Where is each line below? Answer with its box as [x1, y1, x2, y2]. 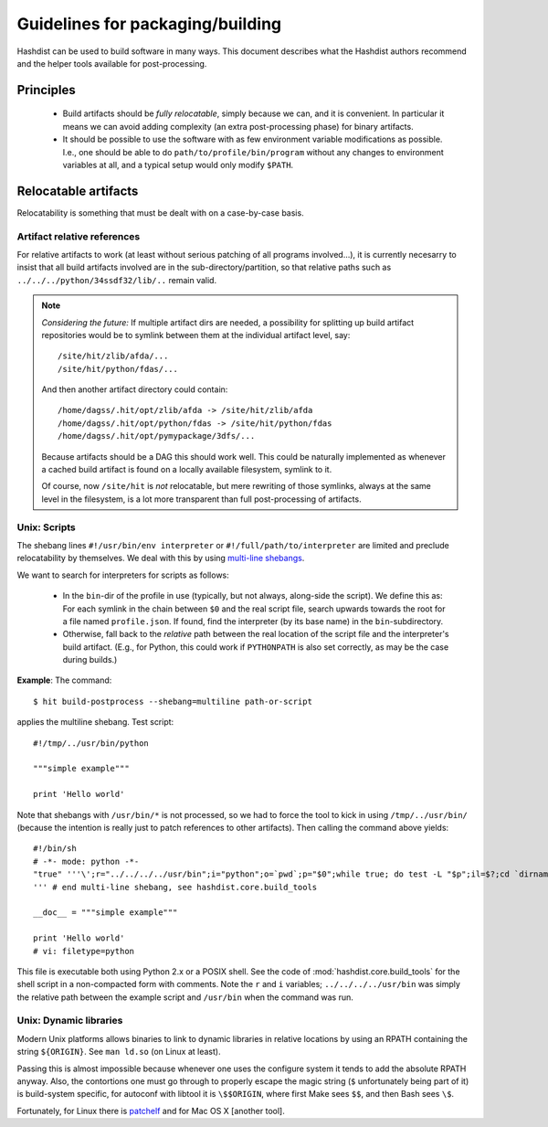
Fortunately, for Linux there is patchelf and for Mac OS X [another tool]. [16, 1105, 285, 1116]
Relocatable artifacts [16, 183, 139, 198]
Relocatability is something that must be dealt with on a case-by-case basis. [16, 207, 305, 218]
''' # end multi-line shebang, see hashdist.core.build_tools [33, 882, 318, 892]
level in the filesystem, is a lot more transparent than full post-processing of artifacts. [41, 494, 362, 505]
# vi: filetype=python [33, 946, 135, 956]
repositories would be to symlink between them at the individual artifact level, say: [41, 329, 351, 340]
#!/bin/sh [33, 844, 77, 854]
